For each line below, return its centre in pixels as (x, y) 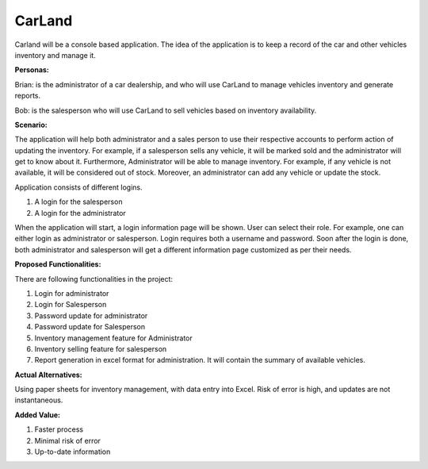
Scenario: (31, 125)
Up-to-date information (73, 452)
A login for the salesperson (78, 202)
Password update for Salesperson (90, 327)
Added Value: (38, 415)
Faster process (59, 429)
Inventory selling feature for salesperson (101, 348)
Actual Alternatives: (48, 375)
